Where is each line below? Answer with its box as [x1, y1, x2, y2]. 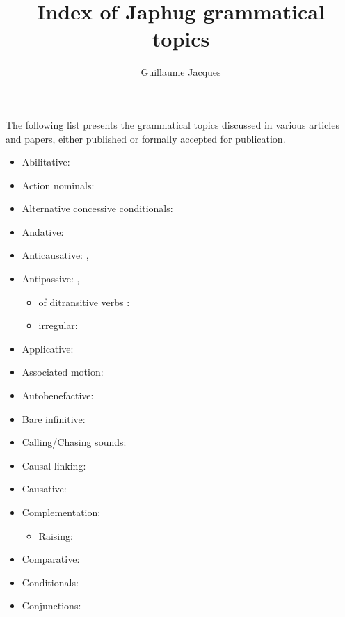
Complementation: [22, 505, 101, 519]
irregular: [38, 318, 78, 332]
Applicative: [22, 341, 74, 355]
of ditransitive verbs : [38, 294, 130, 309]
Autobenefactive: [22, 388, 94, 403]
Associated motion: [22, 364, 104, 379]
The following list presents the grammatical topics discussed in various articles [6, 117, 339, 131]
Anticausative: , [22, 248, 89, 262]
